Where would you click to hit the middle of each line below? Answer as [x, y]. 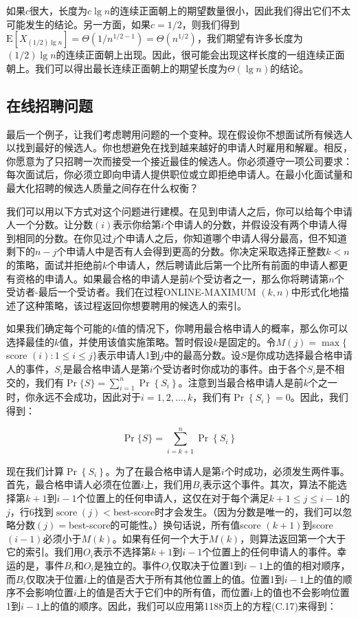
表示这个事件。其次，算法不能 [270, 484]
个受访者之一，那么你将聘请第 [261, 278]
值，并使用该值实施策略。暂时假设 [136, 341]
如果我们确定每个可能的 [59, 328]
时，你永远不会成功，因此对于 [74, 397]
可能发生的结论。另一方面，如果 [78, 24]
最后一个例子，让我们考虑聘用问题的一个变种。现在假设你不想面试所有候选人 [179, 134]
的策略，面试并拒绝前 [54, 264]
